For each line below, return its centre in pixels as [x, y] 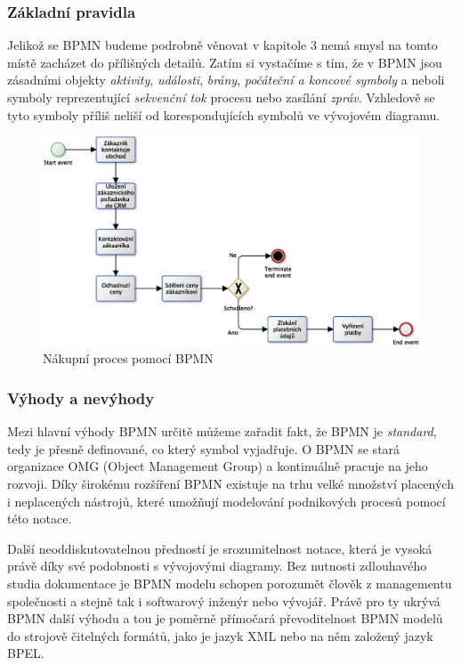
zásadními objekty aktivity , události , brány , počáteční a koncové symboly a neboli [226, 80]
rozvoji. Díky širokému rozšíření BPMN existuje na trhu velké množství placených [230, 483]
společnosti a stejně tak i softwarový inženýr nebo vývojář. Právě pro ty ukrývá [224, 600]
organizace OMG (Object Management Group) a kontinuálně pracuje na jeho [218, 466]
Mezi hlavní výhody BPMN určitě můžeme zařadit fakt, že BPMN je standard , [222, 431]
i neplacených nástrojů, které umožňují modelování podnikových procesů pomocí [226, 501]
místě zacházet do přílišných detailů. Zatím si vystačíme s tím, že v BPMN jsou [225, 62]
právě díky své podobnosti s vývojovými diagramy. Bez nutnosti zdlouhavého [217, 566]
